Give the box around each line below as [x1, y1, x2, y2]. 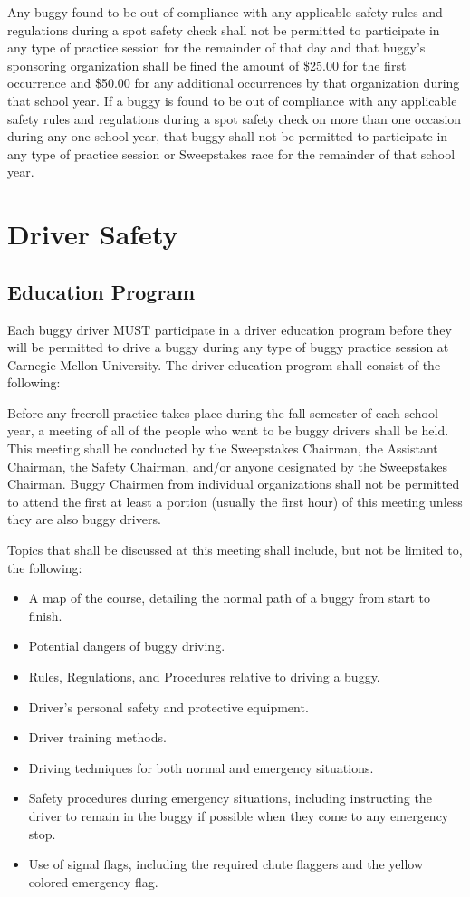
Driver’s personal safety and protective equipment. [28, 697, 309, 716]
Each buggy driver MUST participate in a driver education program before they [7, 320, 452, 339]
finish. [28, 606, 62, 625]
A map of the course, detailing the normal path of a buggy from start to [28, 588, 431, 607]
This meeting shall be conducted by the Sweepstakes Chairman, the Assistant [7, 439, 438, 458]
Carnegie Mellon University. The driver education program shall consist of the [7, 355, 441, 374]
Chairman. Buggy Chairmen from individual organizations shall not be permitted [7, 474, 460, 493]
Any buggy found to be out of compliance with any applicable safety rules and [7, 3, 443, 21]
